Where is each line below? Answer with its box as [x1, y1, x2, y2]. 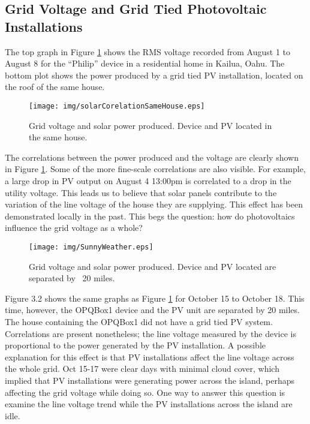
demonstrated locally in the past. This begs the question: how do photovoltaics [5, 209, 295, 222]
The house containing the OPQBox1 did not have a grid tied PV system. [5, 315, 273, 327]
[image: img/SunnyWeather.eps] [29, 242, 154, 251]
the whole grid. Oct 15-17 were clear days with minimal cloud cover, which [5, 362, 279, 375]
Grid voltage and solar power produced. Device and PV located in [29, 119, 272, 131]
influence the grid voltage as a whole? [5, 221, 143, 234]
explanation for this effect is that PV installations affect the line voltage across [5, 350, 294, 363]
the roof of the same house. [5, 80, 105, 93]
